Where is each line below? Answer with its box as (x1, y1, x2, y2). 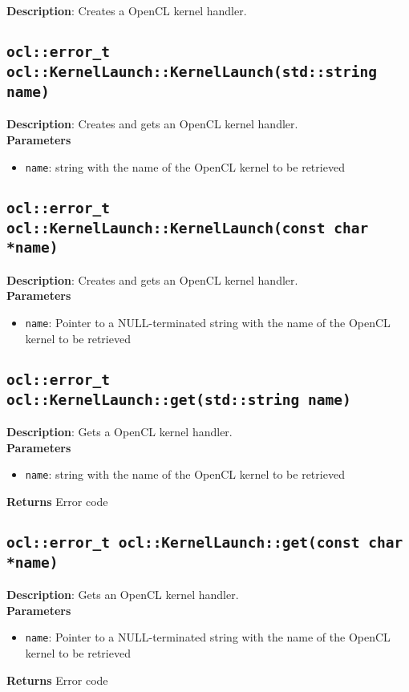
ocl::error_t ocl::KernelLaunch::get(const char (6, 533, 403, 551)
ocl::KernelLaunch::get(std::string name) (6, 391, 351, 408)
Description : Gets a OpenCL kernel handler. (6, 423, 233, 440)
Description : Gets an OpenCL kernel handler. (6, 586, 239, 603)
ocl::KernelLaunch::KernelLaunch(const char (6, 219, 369, 237)
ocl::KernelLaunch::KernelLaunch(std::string (6, 63, 377, 80)
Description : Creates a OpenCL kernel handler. (6, 2, 247, 18)
